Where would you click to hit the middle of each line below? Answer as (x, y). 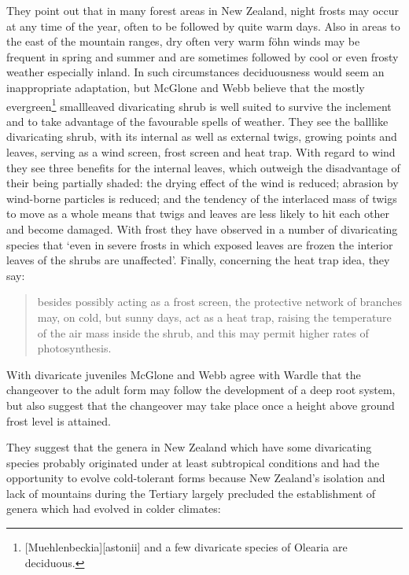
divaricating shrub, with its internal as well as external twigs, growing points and (202, 136)
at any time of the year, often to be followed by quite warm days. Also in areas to (203, 26)
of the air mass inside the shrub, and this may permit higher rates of (203, 332)
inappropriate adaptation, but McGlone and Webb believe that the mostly (186, 87)
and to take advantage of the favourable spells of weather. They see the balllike (197, 121)
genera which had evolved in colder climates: (114, 509)
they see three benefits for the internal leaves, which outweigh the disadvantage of (203, 167)
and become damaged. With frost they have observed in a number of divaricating (202, 229)
